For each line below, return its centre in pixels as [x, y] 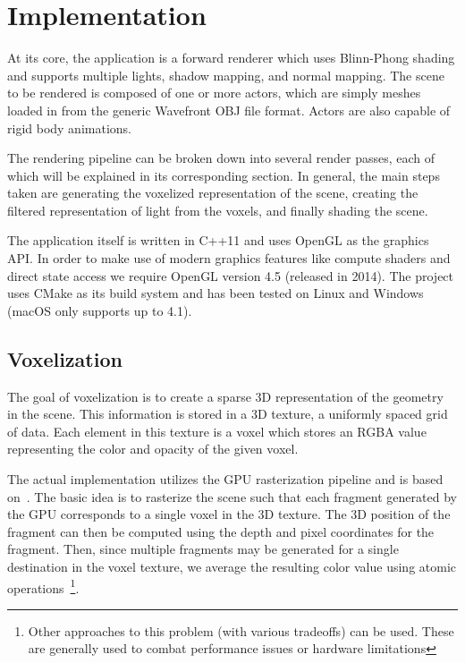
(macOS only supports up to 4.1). [100, 310]
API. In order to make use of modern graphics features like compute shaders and [229, 258]
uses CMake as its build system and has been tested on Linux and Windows [216, 293]
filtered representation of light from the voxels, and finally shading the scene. [218, 210]
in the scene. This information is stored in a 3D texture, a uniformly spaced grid [228, 414]
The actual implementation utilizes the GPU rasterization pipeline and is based [225, 479]
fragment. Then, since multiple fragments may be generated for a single [203, 549]
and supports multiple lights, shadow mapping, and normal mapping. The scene [226, 75]
